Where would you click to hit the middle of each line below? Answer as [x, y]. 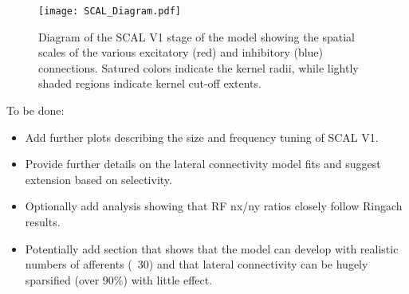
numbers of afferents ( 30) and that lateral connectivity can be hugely [197, 264]
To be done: [35, 110]
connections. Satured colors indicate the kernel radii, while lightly [199, 67]
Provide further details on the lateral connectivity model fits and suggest [203, 164]
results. [43, 221]
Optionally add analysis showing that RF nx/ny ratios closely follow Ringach [214, 206]
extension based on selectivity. [98, 179]
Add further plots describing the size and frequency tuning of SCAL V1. [202, 137]
